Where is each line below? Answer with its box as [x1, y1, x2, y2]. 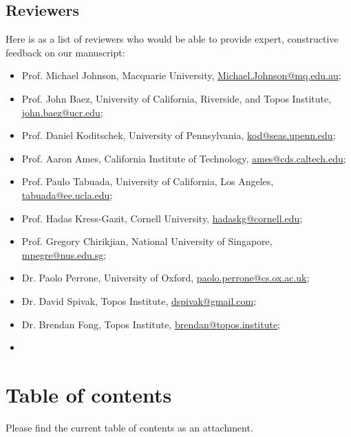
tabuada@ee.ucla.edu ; [21, 187, 113, 202]
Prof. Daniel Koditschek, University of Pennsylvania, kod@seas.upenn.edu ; [21, 128, 336, 142]
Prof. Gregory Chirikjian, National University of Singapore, [21, 234, 273, 248]
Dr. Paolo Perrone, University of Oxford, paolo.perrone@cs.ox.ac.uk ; [21, 270, 310, 285]
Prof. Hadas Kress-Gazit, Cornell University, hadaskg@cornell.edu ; [21, 211, 303, 225]
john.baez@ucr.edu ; [21, 105, 103, 119]
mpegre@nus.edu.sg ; [21, 247, 107, 262]
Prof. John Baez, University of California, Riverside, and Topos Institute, [21, 91, 332, 105]
